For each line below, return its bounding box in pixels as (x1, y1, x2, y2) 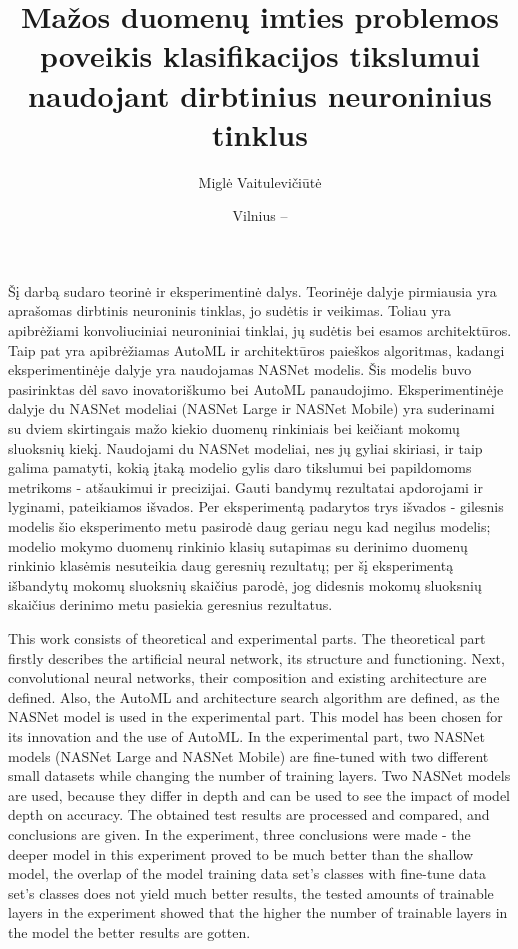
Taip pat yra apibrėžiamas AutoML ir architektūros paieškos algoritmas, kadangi (8, 339, 505, 360)
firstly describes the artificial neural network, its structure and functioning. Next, (8, 647, 505, 668)
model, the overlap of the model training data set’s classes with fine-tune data (8, 863, 487, 884)
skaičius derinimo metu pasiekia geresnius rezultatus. (8, 594, 333, 615)
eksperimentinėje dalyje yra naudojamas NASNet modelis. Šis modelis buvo (8, 359, 472, 380)
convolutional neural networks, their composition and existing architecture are (8, 667, 487, 688)
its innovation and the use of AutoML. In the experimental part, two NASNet (8, 725, 485, 746)
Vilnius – (232, 205, 288, 226)
